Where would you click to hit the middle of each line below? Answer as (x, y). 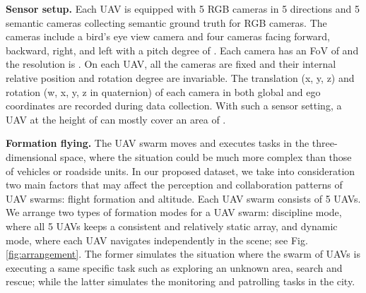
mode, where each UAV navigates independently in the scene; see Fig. (157, 240)
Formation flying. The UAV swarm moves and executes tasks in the (158, 143)
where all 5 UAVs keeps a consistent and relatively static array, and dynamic (172, 226)
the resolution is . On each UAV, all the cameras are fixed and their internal (171, 64)
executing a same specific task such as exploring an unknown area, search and (174, 267)
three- (325, 143)
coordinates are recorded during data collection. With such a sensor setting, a (174, 106)
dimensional (31, 156)
